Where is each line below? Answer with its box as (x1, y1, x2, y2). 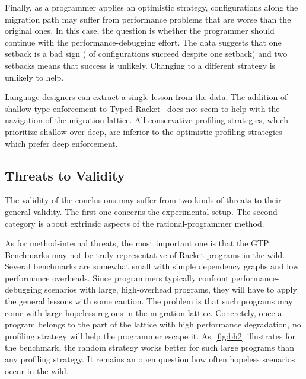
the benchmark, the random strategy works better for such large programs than (5, 341, 294, 354)
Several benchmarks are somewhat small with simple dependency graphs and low (5, 260, 299, 272)
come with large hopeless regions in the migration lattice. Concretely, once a (5, 306, 282, 319)
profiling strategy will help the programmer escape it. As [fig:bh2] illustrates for (5, 329, 295, 342)
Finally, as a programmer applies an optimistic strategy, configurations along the (5, 1, 298, 13)
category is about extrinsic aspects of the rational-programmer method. (5, 217, 264, 229)
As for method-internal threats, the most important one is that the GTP (5, 237, 269, 249)
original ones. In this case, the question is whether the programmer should (5, 24, 275, 37)
